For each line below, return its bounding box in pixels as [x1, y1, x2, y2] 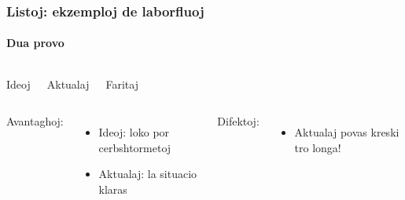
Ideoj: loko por [98, 124, 170, 140]
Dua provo [6, 35, 64, 51]
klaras [98, 181, 127, 198]
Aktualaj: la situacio [98, 165, 197, 182]
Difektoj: [217, 113, 260, 129]
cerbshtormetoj [98, 139, 171, 155]
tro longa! [294, 139, 341, 155]
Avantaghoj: [6, 113, 64, 129]
